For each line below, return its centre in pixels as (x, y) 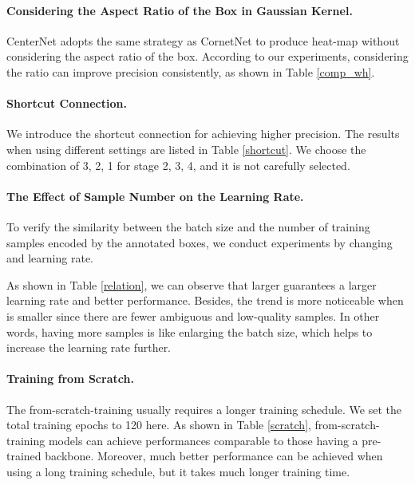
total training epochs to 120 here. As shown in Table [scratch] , (159, 425)
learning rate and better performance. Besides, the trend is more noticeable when (205, 300)
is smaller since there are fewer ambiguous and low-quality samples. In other (193, 315)
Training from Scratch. (70, 379)
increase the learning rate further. (89, 347)
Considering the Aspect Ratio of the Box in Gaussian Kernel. (180, 10)
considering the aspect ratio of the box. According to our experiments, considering (207, 56)
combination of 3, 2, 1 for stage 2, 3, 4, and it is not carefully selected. (178, 165)
